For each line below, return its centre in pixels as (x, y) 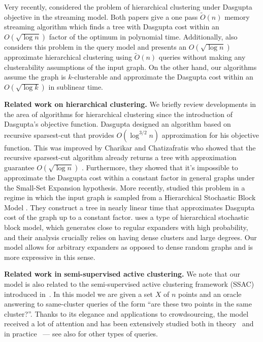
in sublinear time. (76, 87)
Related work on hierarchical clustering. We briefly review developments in (130, 104)
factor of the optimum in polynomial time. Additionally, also (143, 36)
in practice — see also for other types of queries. (81, 333)
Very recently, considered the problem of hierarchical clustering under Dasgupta (128, 7)
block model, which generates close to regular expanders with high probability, (126, 227)
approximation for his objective (210, 135)
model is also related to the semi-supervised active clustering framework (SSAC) (129, 283)
